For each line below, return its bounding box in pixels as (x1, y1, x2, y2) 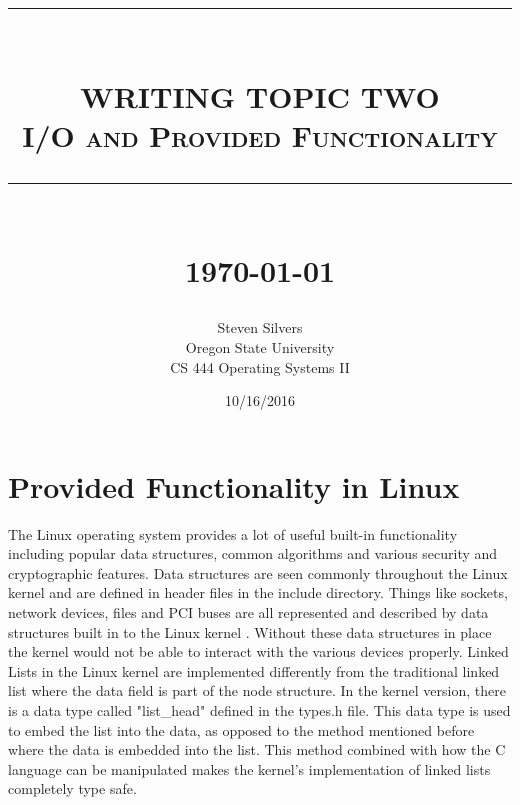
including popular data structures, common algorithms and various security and (8, 543, 498, 564)
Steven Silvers (217, 317, 303, 338)
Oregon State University (185, 336, 335, 357)
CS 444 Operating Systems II (170, 356, 350, 377)
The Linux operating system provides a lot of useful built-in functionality (8, 523, 458, 544)
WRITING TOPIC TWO (80, 75, 440, 116)
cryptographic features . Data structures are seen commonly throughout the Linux (8, 562, 508, 583)
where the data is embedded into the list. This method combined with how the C (8, 739, 506, 760)
